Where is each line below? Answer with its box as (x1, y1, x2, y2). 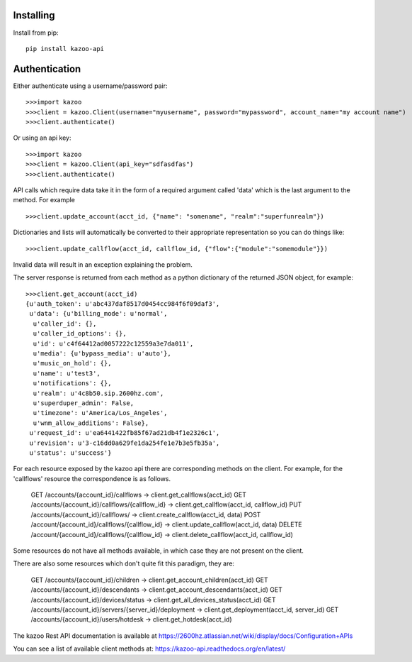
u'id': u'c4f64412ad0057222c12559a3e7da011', (33, 339, 194, 348)
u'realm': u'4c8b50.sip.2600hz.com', (33, 389, 164, 397)
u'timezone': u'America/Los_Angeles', (33, 409, 168, 417)
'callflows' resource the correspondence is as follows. (13, 474, 171, 482)
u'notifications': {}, (33, 380, 112, 387)
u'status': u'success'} (29, 448, 112, 457)
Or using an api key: (13, 133, 71, 142)
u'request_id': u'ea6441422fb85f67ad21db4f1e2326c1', (29, 429, 220, 437)
